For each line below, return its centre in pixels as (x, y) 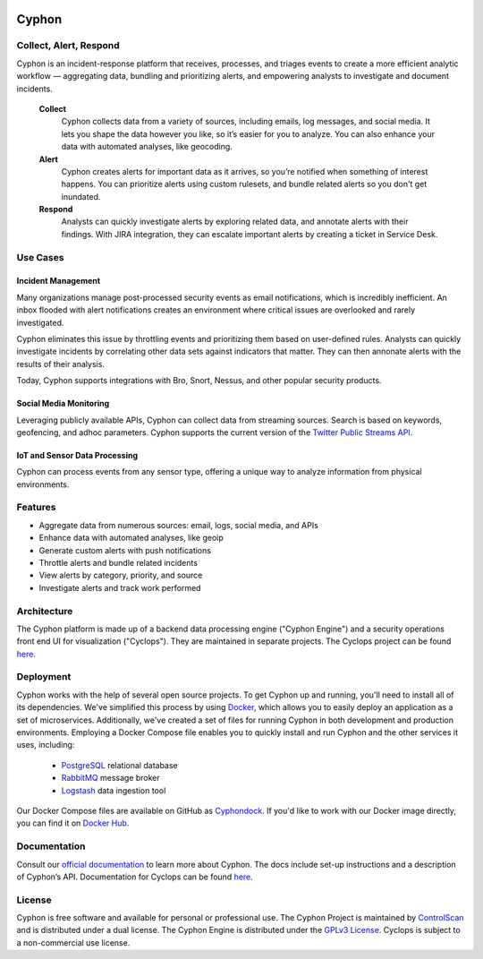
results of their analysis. (60, 364)
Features (36, 508)
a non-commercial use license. (73, 942)
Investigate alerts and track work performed (120, 587)
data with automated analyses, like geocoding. (147, 147)
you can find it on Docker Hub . (73, 823)
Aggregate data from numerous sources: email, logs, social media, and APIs (179, 525)
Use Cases (40, 257)
